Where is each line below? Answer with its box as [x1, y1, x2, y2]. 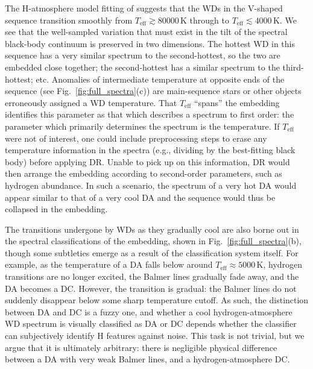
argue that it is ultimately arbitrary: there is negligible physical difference [5, 341, 277, 353]
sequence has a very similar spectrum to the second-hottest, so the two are [5, 49, 280, 61]
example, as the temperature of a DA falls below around [5, 258, 213, 271]
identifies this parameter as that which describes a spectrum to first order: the [5, 108, 294, 121]
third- [282, 60, 304, 73]
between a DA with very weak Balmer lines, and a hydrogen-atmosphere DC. [5, 353, 290, 365]
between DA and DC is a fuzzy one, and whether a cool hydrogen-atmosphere [5, 305, 292, 318]
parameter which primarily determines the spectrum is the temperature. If [5, 119, 280, 132]
